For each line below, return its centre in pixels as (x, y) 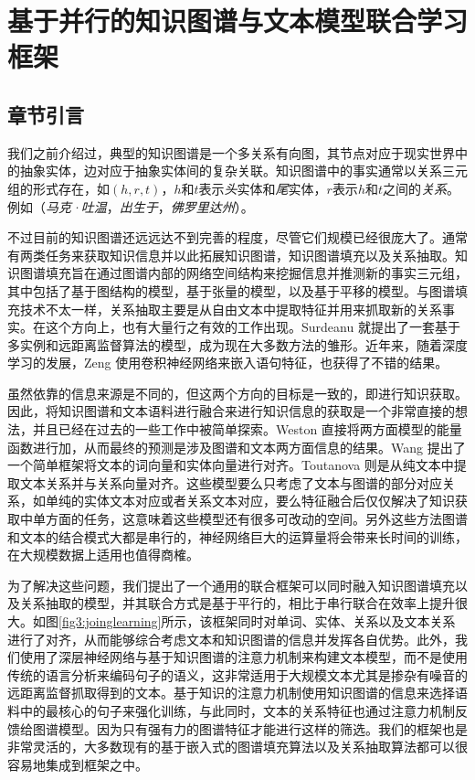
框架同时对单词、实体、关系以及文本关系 (334, 621)
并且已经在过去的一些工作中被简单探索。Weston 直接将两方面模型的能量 (247, 429)
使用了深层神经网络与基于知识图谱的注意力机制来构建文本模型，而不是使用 (243, 657)
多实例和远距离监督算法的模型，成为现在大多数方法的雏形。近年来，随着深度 (237, 344)
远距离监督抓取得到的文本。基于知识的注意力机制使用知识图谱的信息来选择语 (237, 693)
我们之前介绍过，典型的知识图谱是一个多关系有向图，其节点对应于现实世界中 (237, 152)
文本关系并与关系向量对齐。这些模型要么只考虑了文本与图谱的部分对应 (231, 482)
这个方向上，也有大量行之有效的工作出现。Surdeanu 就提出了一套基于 (253, 327)
